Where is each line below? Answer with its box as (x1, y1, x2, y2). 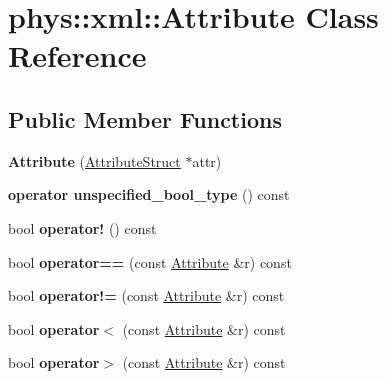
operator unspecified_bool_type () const (8, 184, 290, 205)
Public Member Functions (8, 103, 282, 134)
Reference (8, 35, 147, 76)
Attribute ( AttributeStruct (8, 150, 181, 171)
